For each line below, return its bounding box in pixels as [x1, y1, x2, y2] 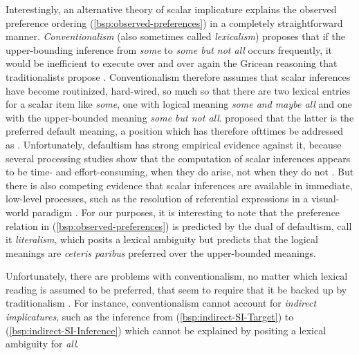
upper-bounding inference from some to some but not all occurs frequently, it [6, 42, 333, 57]
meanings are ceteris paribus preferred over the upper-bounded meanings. [6, 245, 316, 260]
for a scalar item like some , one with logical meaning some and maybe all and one [6, 97, 352, 111]
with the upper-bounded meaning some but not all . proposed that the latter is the [6, 110, 354, 124]
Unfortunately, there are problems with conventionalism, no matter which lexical [6, 269, 348, 283]
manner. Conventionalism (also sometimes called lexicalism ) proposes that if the [6, 29, 345, 44]
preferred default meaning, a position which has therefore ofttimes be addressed [6, 124, 343, 138]
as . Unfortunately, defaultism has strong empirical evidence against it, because [6, 137, 342, 151]
